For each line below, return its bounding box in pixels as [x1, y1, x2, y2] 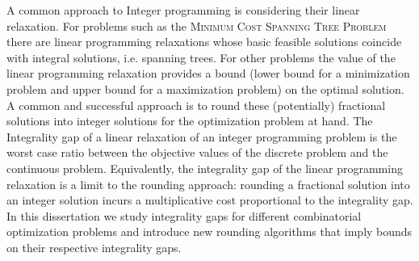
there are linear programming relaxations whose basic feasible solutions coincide [6, 33, 402, 50]
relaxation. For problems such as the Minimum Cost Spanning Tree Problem [6, 17, 387, 34]
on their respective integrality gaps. [6, 238, 182, 255]
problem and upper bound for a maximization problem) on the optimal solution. [6, 80, 404, 97]
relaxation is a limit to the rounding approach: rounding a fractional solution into [6, 175, 410, 192]
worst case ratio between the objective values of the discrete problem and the [6, 144, 388, 161]
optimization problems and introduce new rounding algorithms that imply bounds [6, 223, 413, 240]
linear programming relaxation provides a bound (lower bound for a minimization [6, 65, 410, 82]
